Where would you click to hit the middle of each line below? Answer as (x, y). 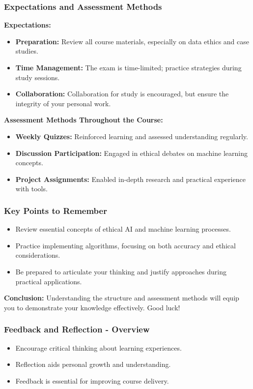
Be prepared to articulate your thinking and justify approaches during (121, 271)
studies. (27, 51)
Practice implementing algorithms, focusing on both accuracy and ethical (126, 245)
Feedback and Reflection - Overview (77, 329)
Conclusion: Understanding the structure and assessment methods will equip (122, 298)
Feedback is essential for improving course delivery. (92, 380)
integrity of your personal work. (63, 103)
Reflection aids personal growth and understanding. (93, 364)
